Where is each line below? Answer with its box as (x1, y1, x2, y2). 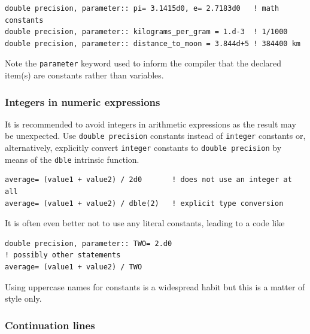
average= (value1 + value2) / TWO (5, 262, 142, 271)
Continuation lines (5, 317, 95, 332)
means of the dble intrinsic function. (5, 153, 139, 165)
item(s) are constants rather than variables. (5, 69, 164, 81)
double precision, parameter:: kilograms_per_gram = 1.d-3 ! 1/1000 (5, 28, 288, 37)
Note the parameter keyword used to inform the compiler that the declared (5, 57, 282, 69)
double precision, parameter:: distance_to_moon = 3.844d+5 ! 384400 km (5, 39, 300, 48)
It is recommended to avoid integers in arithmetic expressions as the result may (5, 117, 296, 130)
